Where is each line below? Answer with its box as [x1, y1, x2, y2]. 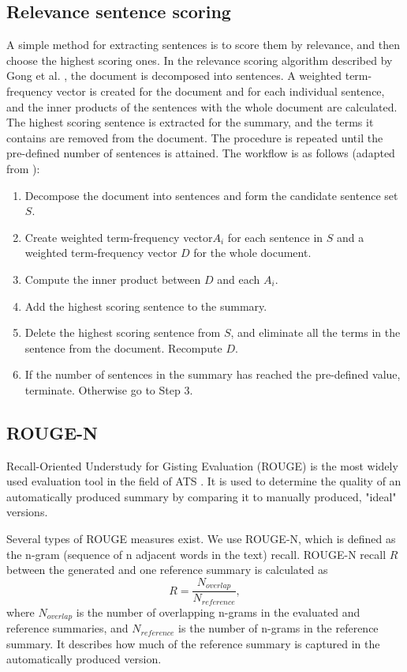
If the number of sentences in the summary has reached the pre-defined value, [24, 366, 401, 383]
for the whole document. [193, 244, 312, 261]
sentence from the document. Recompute [24, 339, 222, 356]
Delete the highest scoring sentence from [24, 324, 221, 341]
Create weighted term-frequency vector [24, 228, 213, 245]
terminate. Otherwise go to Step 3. [24, 381, 193, 398]
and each [217, 270, 260, 287]
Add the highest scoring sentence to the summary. [24, 297, 267, 314]
